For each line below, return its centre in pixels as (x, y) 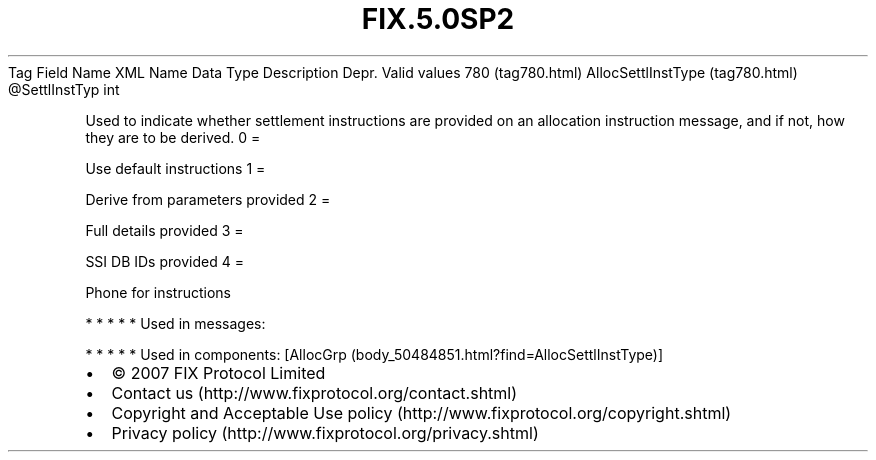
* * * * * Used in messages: (175, 323)
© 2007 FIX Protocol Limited (218, 372)
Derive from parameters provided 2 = (208, 199)
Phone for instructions (158, 292)
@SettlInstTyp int (64, 89)
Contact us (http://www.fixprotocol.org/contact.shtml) (314, 392)
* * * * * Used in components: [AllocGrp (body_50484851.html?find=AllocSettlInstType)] (374, 354)
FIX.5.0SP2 (438, 19)
